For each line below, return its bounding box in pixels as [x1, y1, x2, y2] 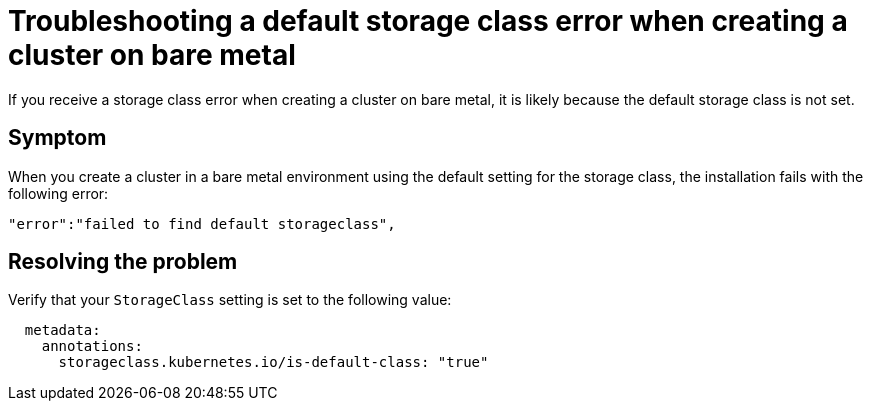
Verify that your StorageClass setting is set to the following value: [8, 291, 452, 309]
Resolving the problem [8, 249, 238, 275]
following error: [8, 184, 109, 202]
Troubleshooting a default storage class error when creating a [8, 4, 848, 38]
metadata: [24, 322, 101, 339]
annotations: [41, 338, 143, 355]
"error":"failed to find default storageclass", [8, 215, 396, 232]
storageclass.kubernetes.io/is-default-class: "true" [58, 354, 489, 371]
